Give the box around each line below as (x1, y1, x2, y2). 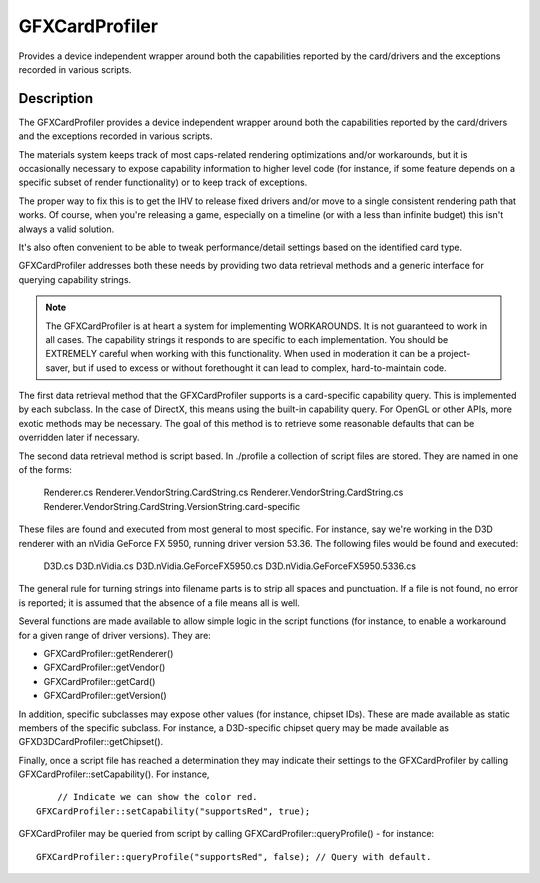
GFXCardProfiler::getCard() (43, 675, 156, 687)
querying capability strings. (18, 273, 132, 285)
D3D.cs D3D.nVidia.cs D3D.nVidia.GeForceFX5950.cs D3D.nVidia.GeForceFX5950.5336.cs (43, 560, 417, 572)
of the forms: (18, 464, 72, 476)
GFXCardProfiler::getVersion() (43, 690, 167, 702)
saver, (45, 361, 71, 374)
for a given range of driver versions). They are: (18, 629, 212, 641)
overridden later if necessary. (18, 431, 140, 444)
